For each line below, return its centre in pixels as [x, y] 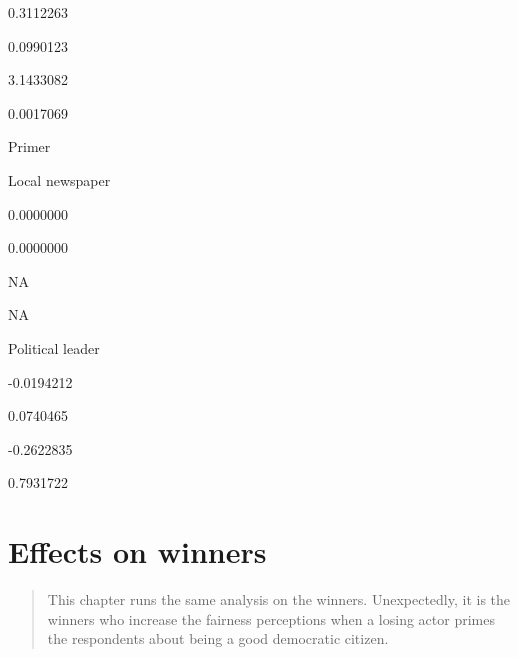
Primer [29, 146]
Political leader [54, 347]
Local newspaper [59, 179]
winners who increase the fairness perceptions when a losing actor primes [271, 618]
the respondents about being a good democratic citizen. [218, 638]
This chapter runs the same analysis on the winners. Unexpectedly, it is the [279, 599]
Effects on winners [137, 551]
